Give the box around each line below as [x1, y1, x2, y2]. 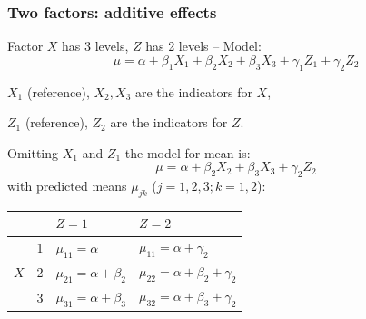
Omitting [7, 143, 59, 162]
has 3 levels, [62, 36, 129, 55]
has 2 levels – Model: [145, 36, 262, 55]
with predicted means [7, 176, 127, 195]
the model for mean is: [124, 143, 251, 162]
